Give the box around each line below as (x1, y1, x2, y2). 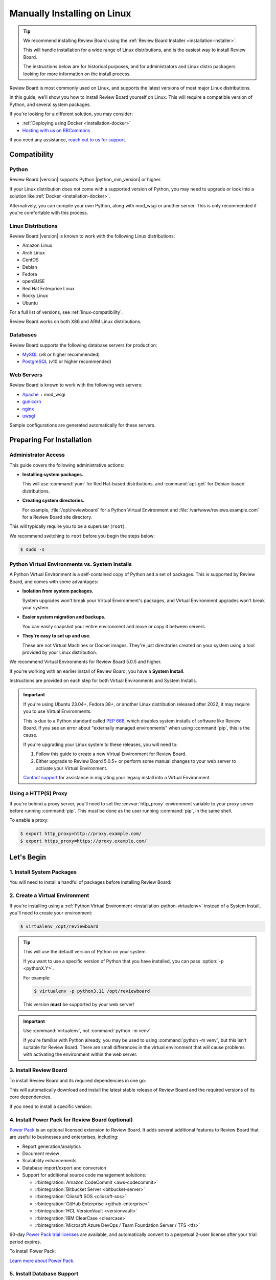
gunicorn (22, 398, 41, 404)
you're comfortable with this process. (9, 209, 88, 216)
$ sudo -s (20, 546, 45, 552)
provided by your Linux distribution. (22, 649, 97, 655)
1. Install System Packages (9, 868, 77, 876)
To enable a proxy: (9, 817, 49, 823)
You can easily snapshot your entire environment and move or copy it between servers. (22, 623, 206, 629)
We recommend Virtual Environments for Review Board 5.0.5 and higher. (9, 658, 162, 665)
